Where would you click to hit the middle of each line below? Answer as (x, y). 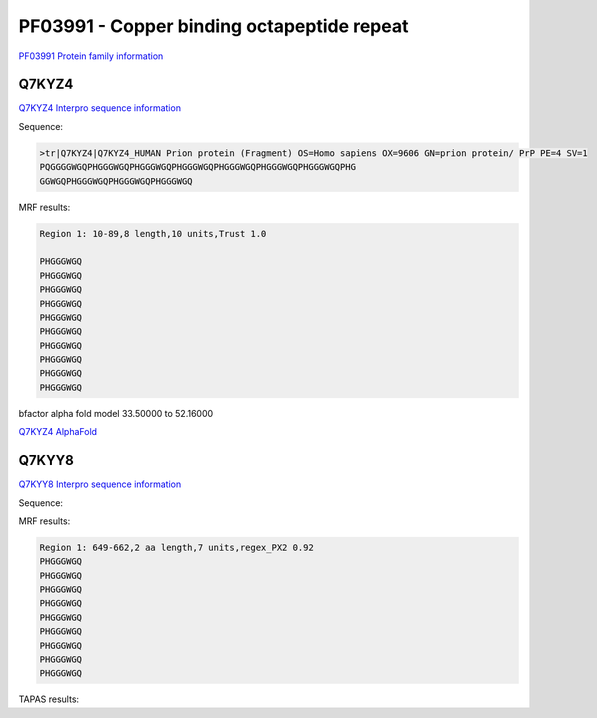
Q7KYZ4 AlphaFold (58, 432)
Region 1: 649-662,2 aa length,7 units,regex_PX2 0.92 (176, 547)
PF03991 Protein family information (91, 56)
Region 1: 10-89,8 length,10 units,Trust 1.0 (153, 233)
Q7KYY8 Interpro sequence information (100, 484)
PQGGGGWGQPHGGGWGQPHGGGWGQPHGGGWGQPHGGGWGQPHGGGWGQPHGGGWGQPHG (198, 167)
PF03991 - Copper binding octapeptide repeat (213, 26)
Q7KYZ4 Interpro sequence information (100, 108)
